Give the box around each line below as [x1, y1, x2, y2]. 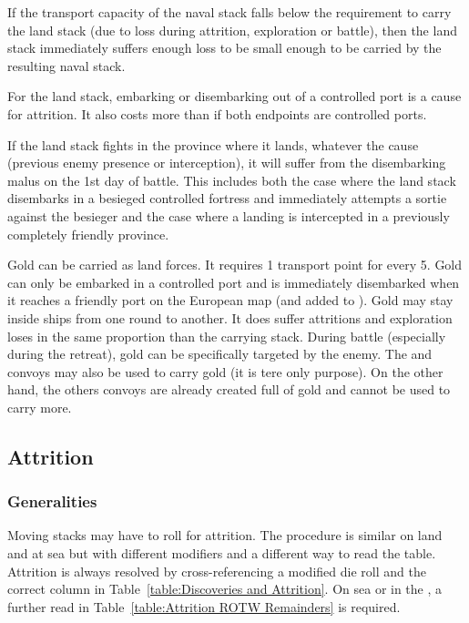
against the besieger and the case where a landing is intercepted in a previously [7, 206, 450, 225]
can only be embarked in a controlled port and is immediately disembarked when [7, 272, 460, 291]
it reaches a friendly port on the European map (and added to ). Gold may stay [7, 291, 454, 310]
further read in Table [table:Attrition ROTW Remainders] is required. [7, 597, 401, 616]
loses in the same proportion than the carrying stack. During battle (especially [7, 326, 446, 345]
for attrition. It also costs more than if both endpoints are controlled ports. [7, 104, 427, 123]
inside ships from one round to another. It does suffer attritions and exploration [7, 308, 453, 327]
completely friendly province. [7, 224, 169, 243]
